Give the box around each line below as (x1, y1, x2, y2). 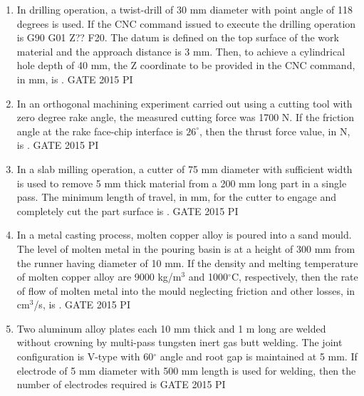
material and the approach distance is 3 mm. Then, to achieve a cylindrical (16, 43, 345, 58)
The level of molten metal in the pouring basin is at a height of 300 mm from (16, 241, 355, 256)
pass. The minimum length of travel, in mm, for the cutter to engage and (16, 189, 337, 204)
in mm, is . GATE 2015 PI (16, 71, 133, 86)
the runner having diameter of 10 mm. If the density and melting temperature (16, 255, 358, 270)
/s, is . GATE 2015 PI (33, 297, 130, 312)
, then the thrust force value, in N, (199, 123, 350, 138)
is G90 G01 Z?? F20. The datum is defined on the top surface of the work (16, 30, 339, 45)
